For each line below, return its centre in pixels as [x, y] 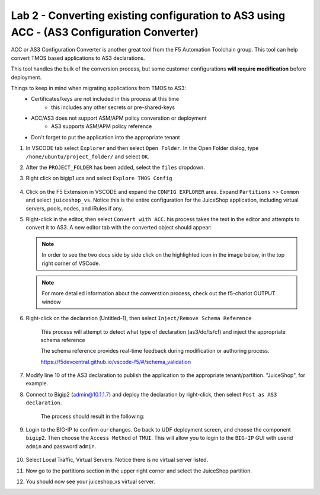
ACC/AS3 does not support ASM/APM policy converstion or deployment [119, 118]
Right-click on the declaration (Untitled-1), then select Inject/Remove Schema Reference [139, 318]
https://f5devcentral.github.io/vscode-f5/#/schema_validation [116, 362]
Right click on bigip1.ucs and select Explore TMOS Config [99, 178]
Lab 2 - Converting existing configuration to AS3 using [148, 15]
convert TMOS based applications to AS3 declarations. [78, 58]
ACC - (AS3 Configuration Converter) [105, 32]
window [52, 302]
